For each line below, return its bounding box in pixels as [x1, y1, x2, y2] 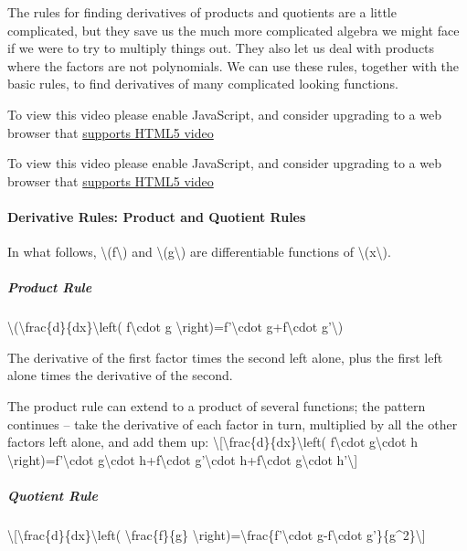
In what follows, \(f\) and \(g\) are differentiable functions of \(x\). [7, 242, 391, 261]
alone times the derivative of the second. [7, 366, 233, 385]
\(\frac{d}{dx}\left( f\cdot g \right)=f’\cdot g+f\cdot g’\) [7, 317, 344, 336]
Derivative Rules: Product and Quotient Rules [7, 207, 306, 226]
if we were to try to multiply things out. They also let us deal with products [7, 38, 435, 58]
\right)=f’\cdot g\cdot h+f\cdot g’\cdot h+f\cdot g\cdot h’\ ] [7, 450, 358, 469]
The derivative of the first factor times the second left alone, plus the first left [7, 347, 443, 366]
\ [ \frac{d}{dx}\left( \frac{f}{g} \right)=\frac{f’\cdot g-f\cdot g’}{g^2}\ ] [7, 525, 426, 545]
